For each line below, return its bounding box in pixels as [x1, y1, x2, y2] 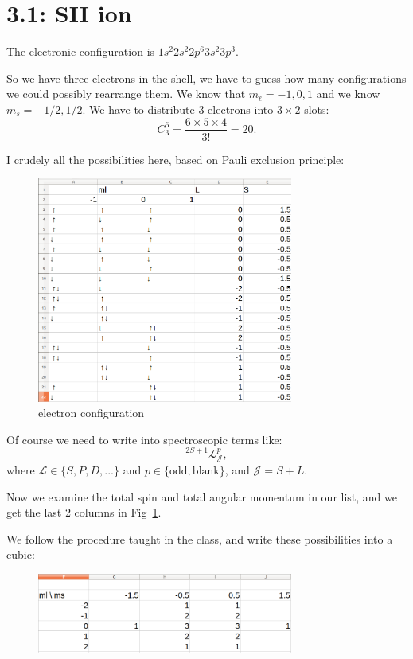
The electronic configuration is [6, 43, 155, 60]
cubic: [6, 546, 35, 563]
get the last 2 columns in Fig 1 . [6, 504, 162, 521]
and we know [316, 85, 380, 102]
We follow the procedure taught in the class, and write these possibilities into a [6, 530, 393, 547]
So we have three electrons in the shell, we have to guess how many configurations [6, 69, 407, 86]
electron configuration [38, 404, 145, 421]
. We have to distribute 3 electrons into [82, 100, 274, 117]
